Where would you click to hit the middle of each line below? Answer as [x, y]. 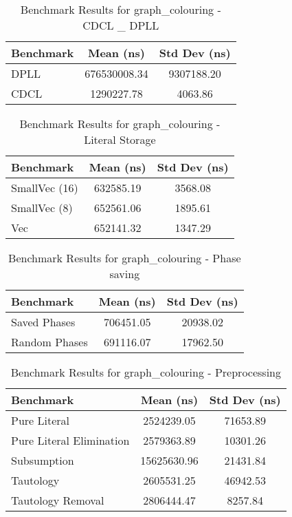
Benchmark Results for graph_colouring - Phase [125, 258]
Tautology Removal [58, 500]
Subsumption [43, 460]
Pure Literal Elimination [70, 440]
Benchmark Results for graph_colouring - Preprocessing [146, 372]
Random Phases [49, 342]
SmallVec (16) [45, 188]
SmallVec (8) [42, 208]
